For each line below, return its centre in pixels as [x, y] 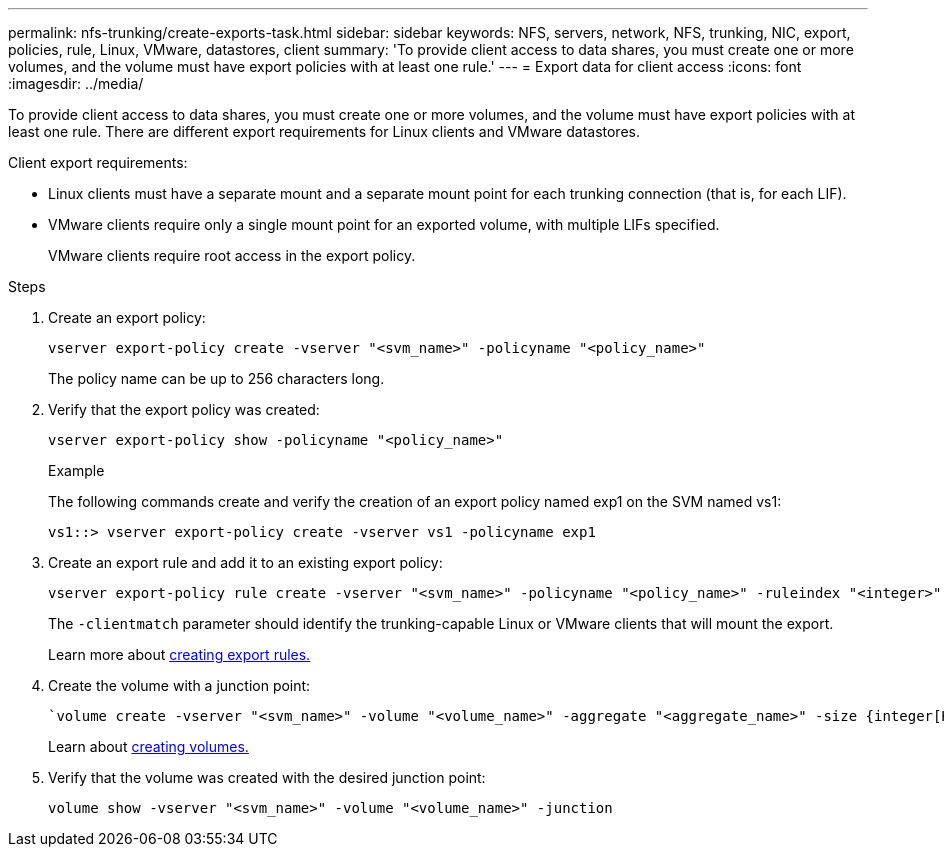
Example [76, 470]
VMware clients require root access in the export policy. [232, 255]
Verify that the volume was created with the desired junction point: [267, 777]
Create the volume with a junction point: [179, 685]
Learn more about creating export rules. [179, 654]
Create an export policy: [127, 317]
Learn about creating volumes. [148, 746]
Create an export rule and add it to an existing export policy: [245, 562]
